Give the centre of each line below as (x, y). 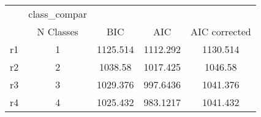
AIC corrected (221, 31)
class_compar (58, 14)
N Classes (58, 31)
